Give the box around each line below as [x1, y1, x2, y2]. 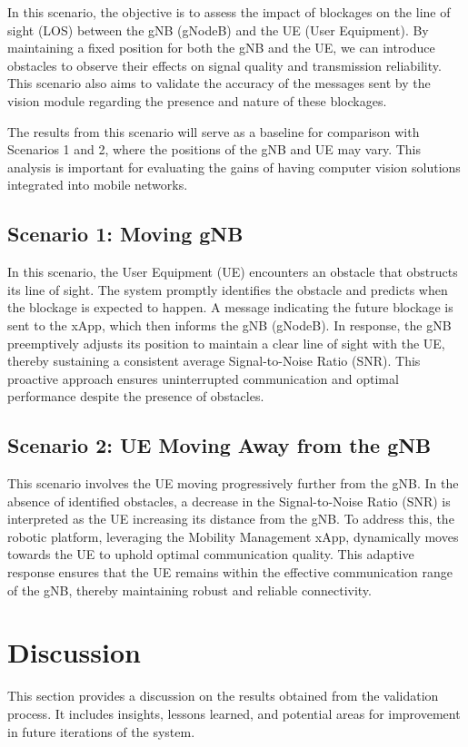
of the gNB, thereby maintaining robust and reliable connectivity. [7, 580, 372, 599]
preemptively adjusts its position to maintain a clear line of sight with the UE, [7, 333, 445, 352]
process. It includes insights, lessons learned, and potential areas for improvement [7, 703, 461, 722]
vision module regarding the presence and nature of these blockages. [7, 91, 387, 110]
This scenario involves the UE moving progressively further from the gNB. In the [7, 474, 459, 493]
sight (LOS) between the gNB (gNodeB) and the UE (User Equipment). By [7, 20, 429, 39]
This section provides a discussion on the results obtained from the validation [7, 686, 439, 705]
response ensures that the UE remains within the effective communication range [7, 563, 453, 582]
